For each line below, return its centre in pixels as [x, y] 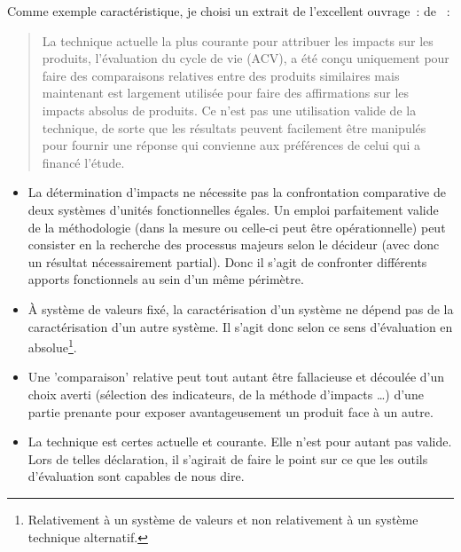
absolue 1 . [52, 346]
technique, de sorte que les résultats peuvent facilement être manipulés [234, 127]
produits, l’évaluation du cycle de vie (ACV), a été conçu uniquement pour [246, 58]
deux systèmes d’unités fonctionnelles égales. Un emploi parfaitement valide [233, 209]
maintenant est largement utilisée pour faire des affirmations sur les [226, 93]
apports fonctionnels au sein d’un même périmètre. [166, 279]
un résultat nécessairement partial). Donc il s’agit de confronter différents [227, 261]
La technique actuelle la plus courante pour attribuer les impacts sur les [238, 40]
